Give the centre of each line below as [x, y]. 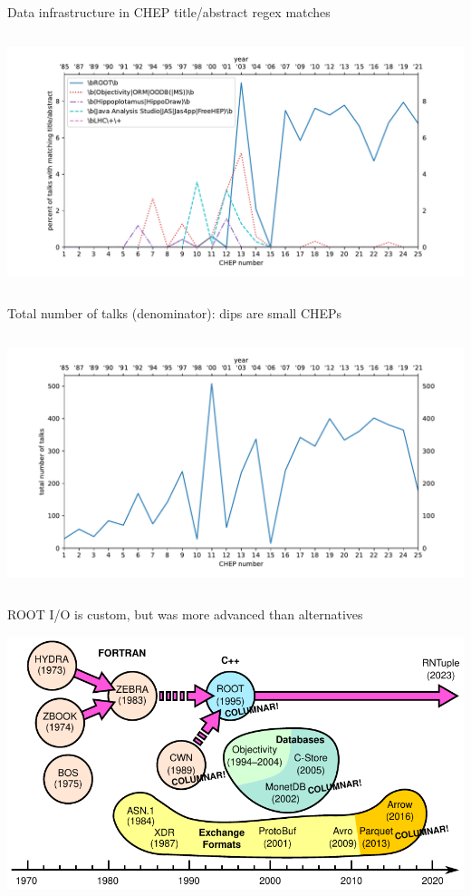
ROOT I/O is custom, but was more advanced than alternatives [185, 614]
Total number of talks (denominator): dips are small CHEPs [175, 313]
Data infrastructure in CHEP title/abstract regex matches [169, 12]
